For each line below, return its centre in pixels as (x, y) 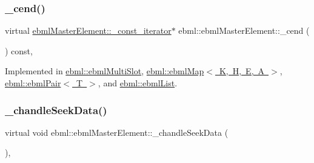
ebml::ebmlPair (33, 83)
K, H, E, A (242, 71)
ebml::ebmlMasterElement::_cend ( (244, 30)
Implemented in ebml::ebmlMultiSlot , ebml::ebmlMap (105, 71)
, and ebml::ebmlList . (138, 83)
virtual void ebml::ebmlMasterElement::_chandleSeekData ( (117, 132)
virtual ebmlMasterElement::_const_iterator (88, 30)
